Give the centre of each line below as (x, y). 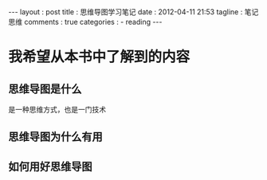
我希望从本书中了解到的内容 (99, 57)
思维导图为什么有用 (55, 137)
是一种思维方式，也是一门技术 (57, 110)
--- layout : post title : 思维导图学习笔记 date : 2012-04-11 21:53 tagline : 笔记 (133, 12)
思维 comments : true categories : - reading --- (85, 22)
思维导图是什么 (45, 89)
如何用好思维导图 (50, 166)
